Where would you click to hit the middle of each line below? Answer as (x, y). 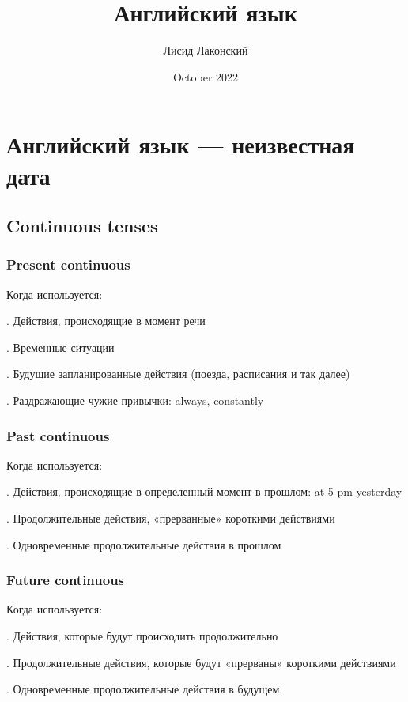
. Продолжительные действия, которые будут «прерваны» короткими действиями (201, 662)
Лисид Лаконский (206, 50)
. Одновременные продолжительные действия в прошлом (144, 544)
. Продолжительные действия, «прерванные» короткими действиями (171, 518)
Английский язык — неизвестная (181, 144)
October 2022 (206, 76)
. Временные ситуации (60, 347)
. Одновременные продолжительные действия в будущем (143, 689)
